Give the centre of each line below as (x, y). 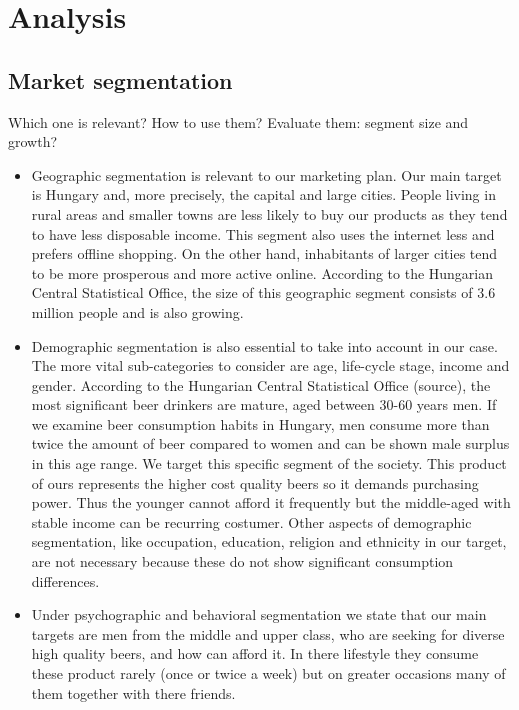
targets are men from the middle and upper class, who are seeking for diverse (268, 633)
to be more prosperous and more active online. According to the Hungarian (262, 272)
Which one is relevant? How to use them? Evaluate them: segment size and (238, 121)
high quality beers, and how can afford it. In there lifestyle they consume (255, 653)
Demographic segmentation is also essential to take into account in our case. (264, 345)
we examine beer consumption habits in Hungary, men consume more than (260, 423)
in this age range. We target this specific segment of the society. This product (269, 463)
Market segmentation (120, 79)
